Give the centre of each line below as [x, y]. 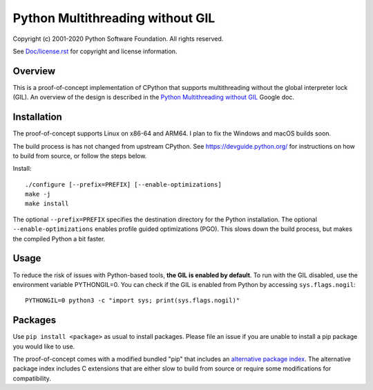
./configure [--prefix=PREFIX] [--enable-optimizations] [124, 184]
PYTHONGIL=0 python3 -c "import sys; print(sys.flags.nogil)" [133, 300]
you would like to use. [44, 346]
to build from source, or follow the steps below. [80, 156]
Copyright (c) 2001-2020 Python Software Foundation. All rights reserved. [118, 39]
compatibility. [32, 378]
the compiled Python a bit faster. [59, 239]
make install [47, 204]
